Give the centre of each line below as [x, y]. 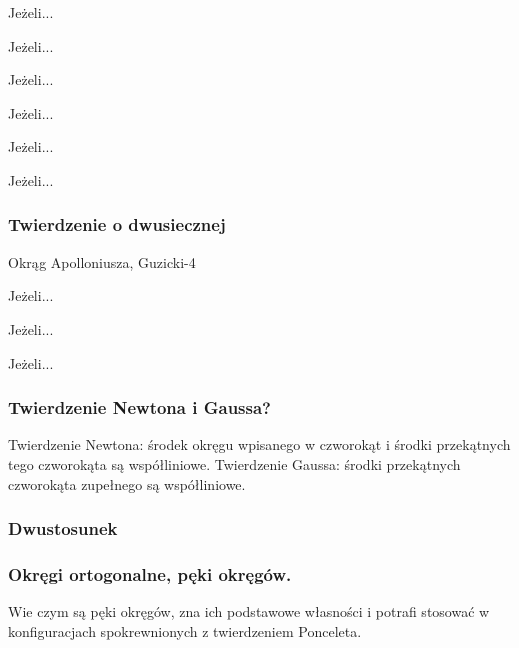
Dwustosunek [63, 528]
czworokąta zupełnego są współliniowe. [127, 483]
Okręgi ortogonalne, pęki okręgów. [150, 573]
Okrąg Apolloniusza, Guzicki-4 [102, 261]
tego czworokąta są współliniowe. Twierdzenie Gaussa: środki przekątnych [234, 463]
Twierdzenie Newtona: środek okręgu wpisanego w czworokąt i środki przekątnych [259, 444]
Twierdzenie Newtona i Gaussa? [139, 407]
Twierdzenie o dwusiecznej [117, 224]
